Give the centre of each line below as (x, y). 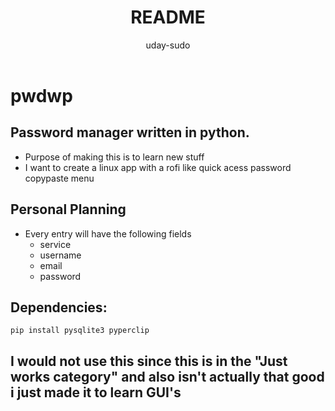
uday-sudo (168, 45)
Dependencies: (59, 307)
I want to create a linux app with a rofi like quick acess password (158, 167)
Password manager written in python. (130, 132)
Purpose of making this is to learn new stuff (114, 157)
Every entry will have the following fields (108, 233)
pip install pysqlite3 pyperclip (80, 331)
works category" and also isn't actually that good (167, 376)
